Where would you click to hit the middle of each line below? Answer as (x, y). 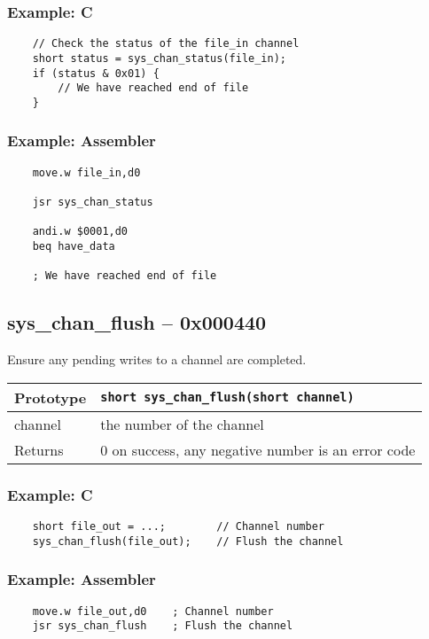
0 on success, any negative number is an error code (258, 449)
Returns (39, 449)
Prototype (51, 397)
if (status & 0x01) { (96, 73)
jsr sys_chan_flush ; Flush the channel (163, 626)
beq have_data (74, 246)
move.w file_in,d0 (86, 172)
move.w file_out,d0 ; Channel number (153, 611)
